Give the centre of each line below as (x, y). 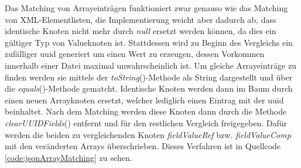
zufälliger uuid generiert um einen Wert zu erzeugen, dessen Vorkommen (135, 54)
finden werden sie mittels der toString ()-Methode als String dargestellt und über (149, 77)
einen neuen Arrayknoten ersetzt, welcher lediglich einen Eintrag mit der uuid (144, 100)
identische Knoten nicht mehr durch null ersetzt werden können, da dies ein (141, 31)
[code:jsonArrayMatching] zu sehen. (69, 157)
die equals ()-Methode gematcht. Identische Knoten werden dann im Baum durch (149, 88)
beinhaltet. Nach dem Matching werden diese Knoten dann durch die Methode (146, 111)
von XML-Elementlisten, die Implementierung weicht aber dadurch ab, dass (141, 19)
